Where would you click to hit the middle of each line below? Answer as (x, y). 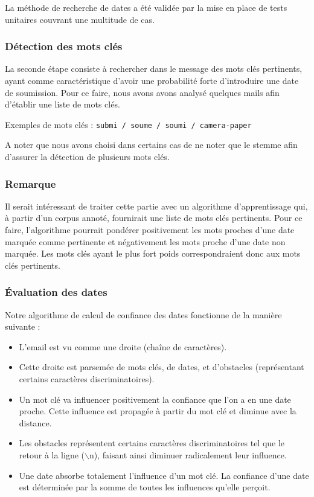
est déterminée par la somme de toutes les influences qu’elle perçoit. (145, 487)
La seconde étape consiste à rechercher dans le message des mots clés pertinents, (154, 69)
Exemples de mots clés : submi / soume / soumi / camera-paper (128, 124)
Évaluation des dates (56, 292)
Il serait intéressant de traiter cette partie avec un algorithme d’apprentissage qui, (156, 206)
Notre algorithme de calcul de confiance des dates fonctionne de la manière (143, 314)
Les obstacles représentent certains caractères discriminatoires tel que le (152, 443)
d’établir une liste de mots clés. (62, 104)
